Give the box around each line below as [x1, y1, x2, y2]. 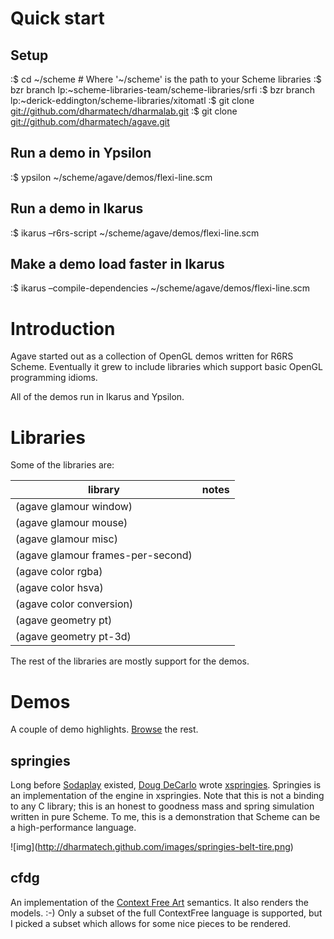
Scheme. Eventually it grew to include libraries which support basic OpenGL [10, 361, 323, 373]
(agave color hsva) [15, 581, 104, 595]
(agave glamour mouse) [15, 516, 128, 530]
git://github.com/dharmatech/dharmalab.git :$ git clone [10, 105, 238, 117]
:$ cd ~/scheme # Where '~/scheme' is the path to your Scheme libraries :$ [10, 73, 322, 85]
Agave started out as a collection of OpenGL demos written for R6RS [10, 350, 294, 362]
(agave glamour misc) [15, 532, 118, 546]
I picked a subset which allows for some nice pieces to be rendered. [10, 917, 292, 929]
